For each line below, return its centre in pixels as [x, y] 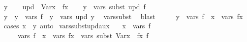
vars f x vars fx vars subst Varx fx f [83, 35]
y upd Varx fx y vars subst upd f [75, 6]
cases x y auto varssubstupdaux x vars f [77, 26]
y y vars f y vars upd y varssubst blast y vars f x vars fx [123, 16]
